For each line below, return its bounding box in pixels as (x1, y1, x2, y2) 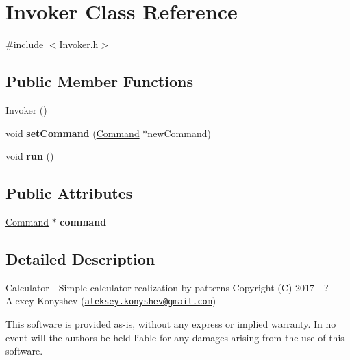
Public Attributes (5, 182, 133, 204)
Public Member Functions (5, 71, 193, 92)
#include (5, 37, 44, 51)
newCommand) (147, 125, 211, 140)
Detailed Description (5, 248, 155, 269)
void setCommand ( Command (5, 125, 140, 140)
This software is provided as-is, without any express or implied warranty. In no (5, 316, 336, 331)
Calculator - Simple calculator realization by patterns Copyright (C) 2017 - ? (5, 280, 329, 294)
